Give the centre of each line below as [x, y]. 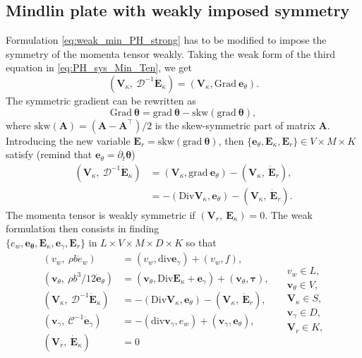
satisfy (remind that [49, 154]
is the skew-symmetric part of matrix [235, 125]
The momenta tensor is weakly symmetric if [101, 214]
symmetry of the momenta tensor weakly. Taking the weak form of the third [170, 53]
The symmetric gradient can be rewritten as [101, 100]
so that [201, 243]
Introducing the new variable [68, 140]
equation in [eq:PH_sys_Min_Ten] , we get [99, 67]
